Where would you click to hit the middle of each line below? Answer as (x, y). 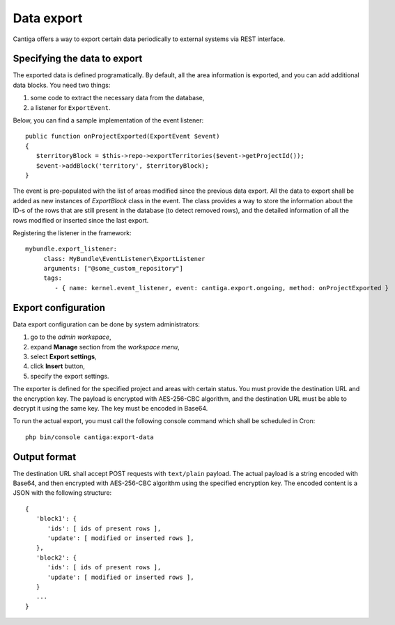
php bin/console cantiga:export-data (90, 437)
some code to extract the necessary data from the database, (117, 98)
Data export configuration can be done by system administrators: (106, 324)
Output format (45, 457)
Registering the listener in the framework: (72, 232)
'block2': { (56, 557)
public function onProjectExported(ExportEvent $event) (123, 136)
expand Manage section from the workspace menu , (105, 347)
